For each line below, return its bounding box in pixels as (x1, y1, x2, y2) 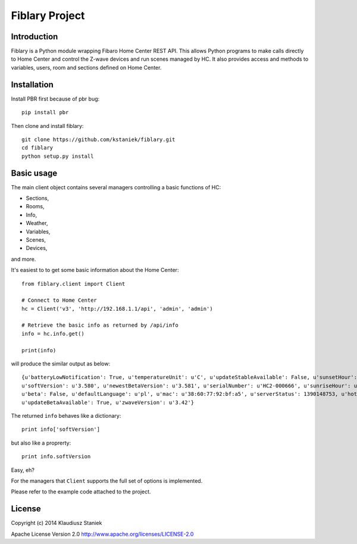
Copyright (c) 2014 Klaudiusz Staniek (11, 520, 102, 527)
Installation (11, 79, 54, 89)
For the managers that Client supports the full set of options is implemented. (11, 477, 203, 484)
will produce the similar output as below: (11, 360, 110, 367)
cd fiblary (21, 145, 54, 151)
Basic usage (11, 168, 58, 178)
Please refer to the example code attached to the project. (11, 488, 151, 495)
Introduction (11, 32, 58, 42)
